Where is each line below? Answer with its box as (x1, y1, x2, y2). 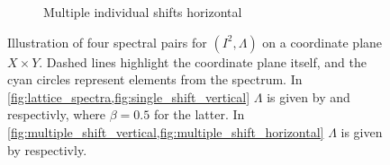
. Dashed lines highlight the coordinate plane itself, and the (39, 52, 367, 71)
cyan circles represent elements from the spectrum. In (7, 70, 303, 89)
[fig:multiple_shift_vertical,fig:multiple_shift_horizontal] (7, 122, 324, 141)
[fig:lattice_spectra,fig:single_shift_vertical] (7, 87, 250, 106)
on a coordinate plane (262, 32, 383, 51)
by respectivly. (7, 140, 87, 159)
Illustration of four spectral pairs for (7, 32, 207, 51)
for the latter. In (153, 105, 245, 124)
